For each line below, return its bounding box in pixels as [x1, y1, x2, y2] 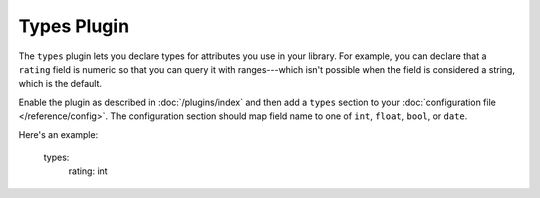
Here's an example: [18, 128, 99, 140]
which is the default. [18, 78, 103, 90]
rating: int [68, 165, 109, 177]
